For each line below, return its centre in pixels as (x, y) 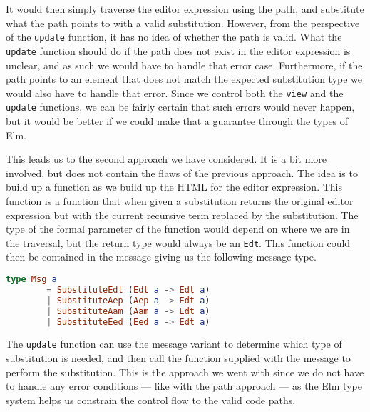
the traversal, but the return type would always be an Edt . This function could (178, 242)
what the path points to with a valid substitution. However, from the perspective (183, 22)
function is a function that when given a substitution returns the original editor (180, 200)
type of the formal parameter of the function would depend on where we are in (178, 229)
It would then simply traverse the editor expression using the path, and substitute (185, 9)
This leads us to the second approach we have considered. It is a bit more (166, 159)
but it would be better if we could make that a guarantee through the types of (177, 121)
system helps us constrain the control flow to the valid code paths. (151, 400)
